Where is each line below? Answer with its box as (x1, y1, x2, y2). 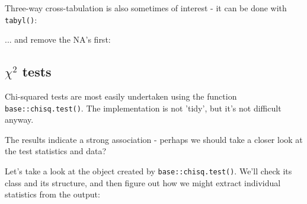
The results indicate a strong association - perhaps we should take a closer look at (5, 133, 303, 145)
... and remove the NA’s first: (5, 33, 111, 46)
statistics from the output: (5, 188, 100, 200)
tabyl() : (5, 13, 37, 26)
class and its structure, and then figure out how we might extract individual (5, 176, 281, 189)
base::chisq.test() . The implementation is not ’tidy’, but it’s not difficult (5, 101, 282, 114)
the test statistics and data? (5, 145, 107, 157)
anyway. (5, 113, 34, 126)
